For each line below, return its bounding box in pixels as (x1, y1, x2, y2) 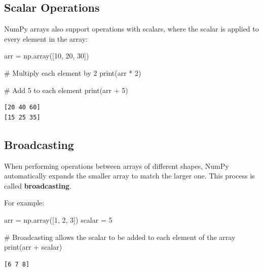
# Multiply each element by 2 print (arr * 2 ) (4, 67, 141, 78)
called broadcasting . (4, 180, 72, 191)
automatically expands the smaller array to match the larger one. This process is (4, 170, 255, 181)
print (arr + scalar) (4, 242, 62, 252)
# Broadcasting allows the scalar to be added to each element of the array (4, 231, 236, 242)
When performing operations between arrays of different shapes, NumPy (4, 160, 229, 171)
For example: (4, 197, 45, 208)
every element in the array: (4, 33, 88, 44)
